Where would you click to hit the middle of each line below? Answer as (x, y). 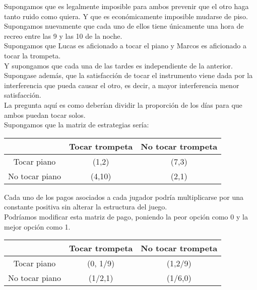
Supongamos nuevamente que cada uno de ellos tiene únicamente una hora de (124, 26)
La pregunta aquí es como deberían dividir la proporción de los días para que (123, 104)
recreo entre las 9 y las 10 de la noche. (63, 35)
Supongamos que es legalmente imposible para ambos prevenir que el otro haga (126, 6)
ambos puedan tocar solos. (45, 115)
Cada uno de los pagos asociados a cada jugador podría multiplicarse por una (124, 197)
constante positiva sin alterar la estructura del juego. (86, 207)
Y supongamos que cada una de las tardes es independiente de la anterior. (118, 65)
